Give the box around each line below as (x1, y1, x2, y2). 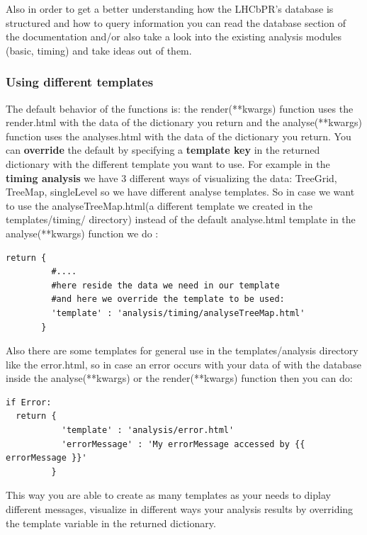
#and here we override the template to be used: (51, 294, 285, 305)
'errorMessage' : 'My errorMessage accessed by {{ (61, 439, 305, 449)
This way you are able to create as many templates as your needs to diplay (6, 488, 331, 502)
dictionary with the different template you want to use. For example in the (6, 156, 330, 171)
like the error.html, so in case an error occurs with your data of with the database (6, 356, 361, 371)
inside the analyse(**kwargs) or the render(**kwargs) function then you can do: (6, 371, 353, 385)
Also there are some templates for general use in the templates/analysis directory (6, 343, 358, 358)
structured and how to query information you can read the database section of (6, 15, 346, 30)
